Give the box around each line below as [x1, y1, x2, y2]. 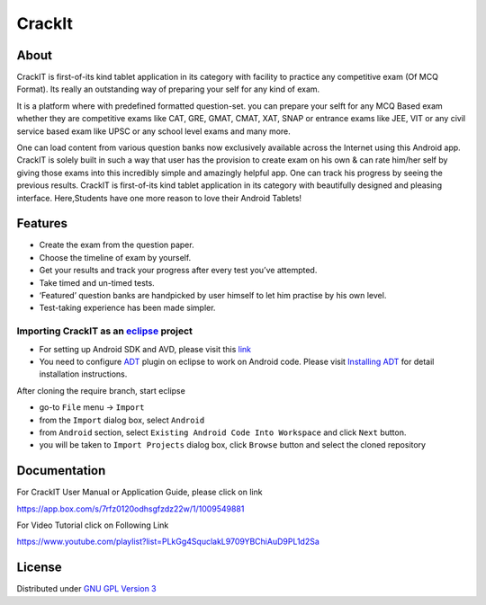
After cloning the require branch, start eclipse [16, 385, 186, 396]
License [16, 560, 62, 575]
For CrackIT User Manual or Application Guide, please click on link [16, 486, 263, 498]
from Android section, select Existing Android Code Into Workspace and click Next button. [39, 427, 407, 438]
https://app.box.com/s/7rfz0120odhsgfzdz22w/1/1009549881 [16, 503, 245, 514]
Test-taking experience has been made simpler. [39, 302, 216, 314]
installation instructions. [39, 369, 128, 379]
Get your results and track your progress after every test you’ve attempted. [39, 265, 318, 276]
